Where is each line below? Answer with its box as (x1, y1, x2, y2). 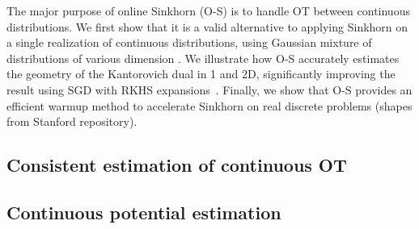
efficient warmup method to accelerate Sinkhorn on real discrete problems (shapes (6, 97, 413, 114)
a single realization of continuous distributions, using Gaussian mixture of (6, 34, 372, 51)
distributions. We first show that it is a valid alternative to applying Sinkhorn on (6, 18, 408, 35)
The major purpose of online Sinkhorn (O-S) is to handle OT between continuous (6, 2, 410, 19)
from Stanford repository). (6, 113, 138, 130)
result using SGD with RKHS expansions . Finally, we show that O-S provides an (6, 81, 413, 98)
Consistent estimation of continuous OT (6, 152, 347, 177)
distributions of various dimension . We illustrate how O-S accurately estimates (6, 49, 400, 66)
